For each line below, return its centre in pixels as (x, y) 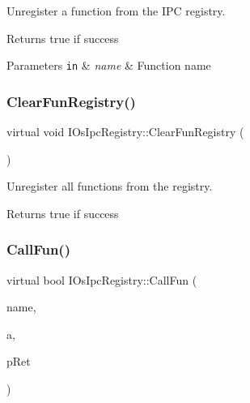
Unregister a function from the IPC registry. (116, 11)
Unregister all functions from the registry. (110, 186)
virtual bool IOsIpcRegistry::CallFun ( (102, 279)
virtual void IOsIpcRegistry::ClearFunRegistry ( (125, 132)
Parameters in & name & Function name (109, 65)
